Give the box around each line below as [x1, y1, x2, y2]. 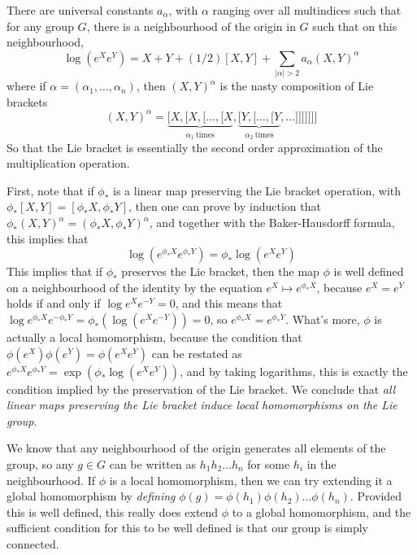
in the [306, 455, 337, 472]
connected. [7, 535, 59, 552]
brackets [7, 93, 48, 110]
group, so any [7, 455, 74, 472]
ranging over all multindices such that [212, 2, 402, 18]
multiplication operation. [7, 155, 130, 172]
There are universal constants [7, 2, 154, 18]
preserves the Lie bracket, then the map [121, 263, 319, 280]
